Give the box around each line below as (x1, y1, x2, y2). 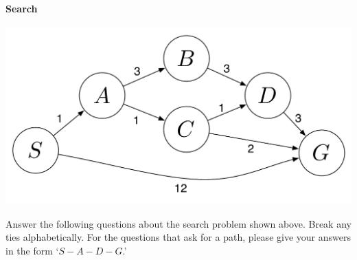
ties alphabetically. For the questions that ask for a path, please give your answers (5, 230, 351, 244)
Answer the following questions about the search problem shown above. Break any (5, 216, 352, 230)
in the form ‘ (5, 243, 59, 257)
